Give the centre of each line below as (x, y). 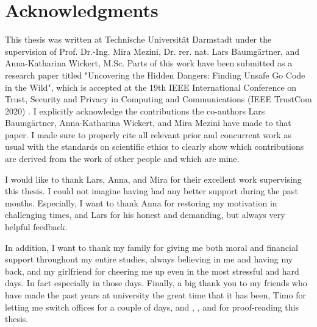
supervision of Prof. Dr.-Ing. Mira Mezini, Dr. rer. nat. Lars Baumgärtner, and (152, 51)
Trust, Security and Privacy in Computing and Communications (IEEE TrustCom (158, 99)
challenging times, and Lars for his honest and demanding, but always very (145, 215)
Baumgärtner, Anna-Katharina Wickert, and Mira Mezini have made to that (148, 123)
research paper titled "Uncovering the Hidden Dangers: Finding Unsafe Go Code (155, 75)
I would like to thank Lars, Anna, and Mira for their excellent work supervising (153, 179)
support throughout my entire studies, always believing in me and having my (149, 259)
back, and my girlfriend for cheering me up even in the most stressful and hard (152, 271)
